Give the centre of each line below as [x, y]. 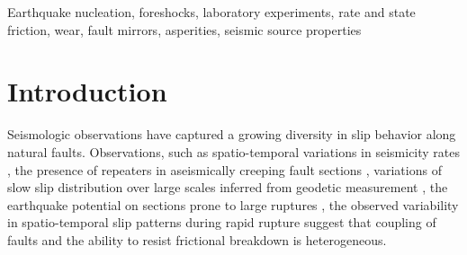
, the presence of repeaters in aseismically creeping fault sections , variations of [225, 169]
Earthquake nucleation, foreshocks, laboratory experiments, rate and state [211, 12]
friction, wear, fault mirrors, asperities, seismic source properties [184, 29]
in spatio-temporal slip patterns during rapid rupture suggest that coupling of [222, 222]
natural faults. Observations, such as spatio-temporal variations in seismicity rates [234, 151]
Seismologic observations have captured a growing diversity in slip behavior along [232, 134]
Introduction [87, 91]
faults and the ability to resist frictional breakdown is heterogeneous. [197, 239]
